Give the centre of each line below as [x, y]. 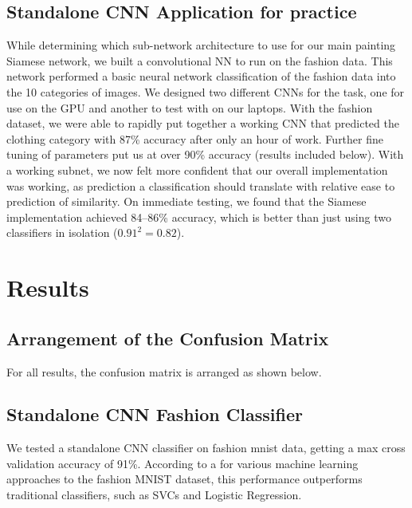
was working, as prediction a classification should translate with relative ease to [201, 185]
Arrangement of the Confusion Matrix [168, 338]
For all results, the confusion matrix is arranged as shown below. [164, 371]
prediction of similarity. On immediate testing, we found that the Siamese [186, 201]
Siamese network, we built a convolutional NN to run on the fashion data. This [200, 60]
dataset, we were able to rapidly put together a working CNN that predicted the [203, 123]
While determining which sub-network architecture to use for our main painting [201, 45]
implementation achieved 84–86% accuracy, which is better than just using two [199, 217]
